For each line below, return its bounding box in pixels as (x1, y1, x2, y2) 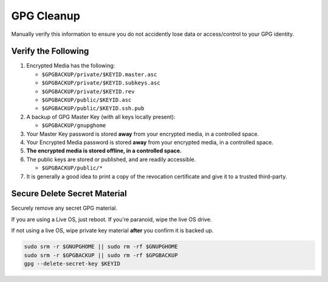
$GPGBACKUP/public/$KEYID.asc (41, 97, 132, 103)
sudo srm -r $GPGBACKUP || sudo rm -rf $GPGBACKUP (24, 252, 179, 258)
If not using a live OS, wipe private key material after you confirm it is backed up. (11, 227, 214, 234)
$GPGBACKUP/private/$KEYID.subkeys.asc (41, 80, 160, 86)
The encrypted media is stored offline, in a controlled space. (26, 147, 182, 154)
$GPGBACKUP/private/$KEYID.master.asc (41, 70, 157, 78)
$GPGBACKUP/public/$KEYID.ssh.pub (41, 105, 145, 112)
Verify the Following (11, 46, 89, 57)
